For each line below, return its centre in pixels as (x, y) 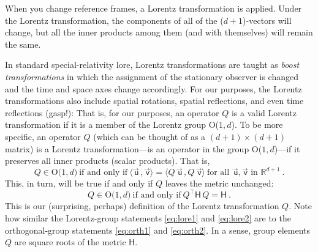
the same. (23, 44)
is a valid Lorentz (264, 112)
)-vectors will (267, 20)
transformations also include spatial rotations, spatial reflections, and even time (154, 101)
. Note (300, 206)
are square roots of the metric (70, 242)
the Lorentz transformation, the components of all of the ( (114, 20)
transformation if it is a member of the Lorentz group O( (112, 124)
